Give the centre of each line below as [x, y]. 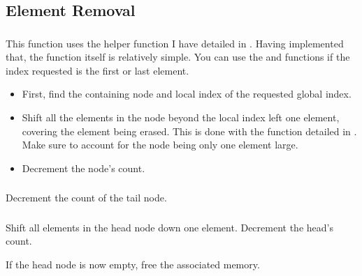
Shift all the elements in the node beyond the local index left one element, [181, 117]
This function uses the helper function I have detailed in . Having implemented [175, 43]
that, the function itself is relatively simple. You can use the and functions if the [178, 57]
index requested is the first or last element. [97, 70]
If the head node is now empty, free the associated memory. [133, 264]
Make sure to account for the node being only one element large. [160, 145]
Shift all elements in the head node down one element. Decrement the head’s [169, 227]
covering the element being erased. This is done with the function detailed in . [189, 131]
